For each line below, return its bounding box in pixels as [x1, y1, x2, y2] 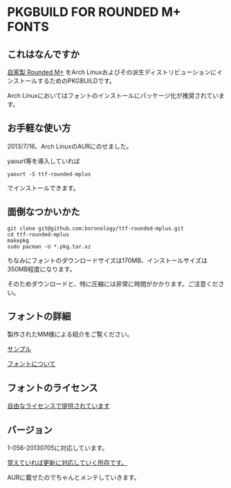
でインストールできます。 [7, 183, 80, 192]
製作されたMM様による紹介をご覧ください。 [7, 330, 133, 339]
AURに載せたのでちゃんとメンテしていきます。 [7, 473, 140, 482]
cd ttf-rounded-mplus [7, 230, 70, 238]
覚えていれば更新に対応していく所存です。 [7, 459, 128, 467]
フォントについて [7, 360, 56, 368]
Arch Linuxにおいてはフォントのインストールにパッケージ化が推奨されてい [7, 92, 219, 99]
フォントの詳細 [7, 310, 71, 323]
